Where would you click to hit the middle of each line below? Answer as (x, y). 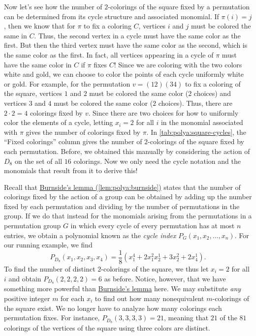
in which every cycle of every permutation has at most (153, 226)
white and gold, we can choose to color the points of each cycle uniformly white (124, 74)
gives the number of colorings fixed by (83, 132)
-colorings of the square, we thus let (155, 268)
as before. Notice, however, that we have (165, 278)
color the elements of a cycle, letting (59, 122)
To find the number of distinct (50, 268)
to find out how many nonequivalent (149, 298)
